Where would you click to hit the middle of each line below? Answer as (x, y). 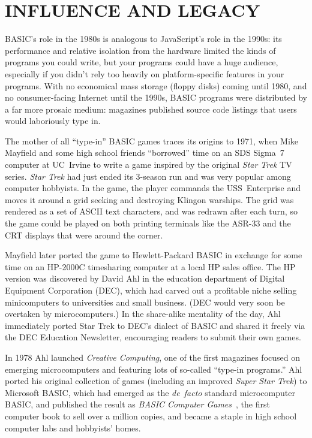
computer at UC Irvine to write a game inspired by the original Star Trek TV (148, 164)
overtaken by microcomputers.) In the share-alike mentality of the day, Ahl (143, 314)
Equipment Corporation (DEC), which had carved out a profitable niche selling (151, 290)
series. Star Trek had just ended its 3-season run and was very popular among (148, 176)
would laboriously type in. (53, 121)
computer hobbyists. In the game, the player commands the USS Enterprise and (153, 188)
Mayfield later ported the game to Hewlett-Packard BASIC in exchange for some (154, 255)
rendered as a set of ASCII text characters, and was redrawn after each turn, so (151, 211)
